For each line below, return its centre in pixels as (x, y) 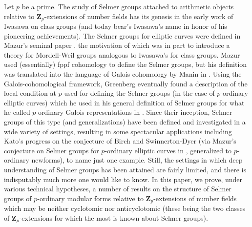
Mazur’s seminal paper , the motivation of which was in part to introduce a (117, 45)
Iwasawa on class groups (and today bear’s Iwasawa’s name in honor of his (115, 26)
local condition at (30, 93)
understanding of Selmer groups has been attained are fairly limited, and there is (125, 169)
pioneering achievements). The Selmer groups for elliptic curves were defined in (122, 35)
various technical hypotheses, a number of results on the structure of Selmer (118, 189)
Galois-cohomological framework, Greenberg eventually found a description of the (126, 83)
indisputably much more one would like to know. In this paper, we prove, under (123, 179)
